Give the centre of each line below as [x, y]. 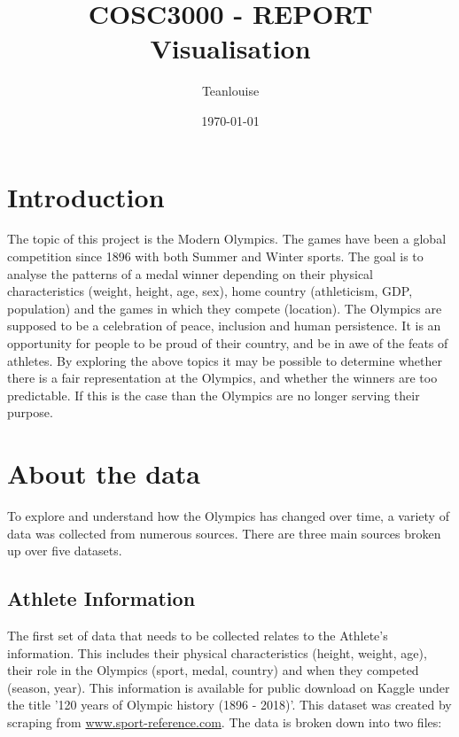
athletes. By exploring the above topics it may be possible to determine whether [225, 360]
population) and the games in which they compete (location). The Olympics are [225, 308]
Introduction [86, 196]
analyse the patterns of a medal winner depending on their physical [190, 273]
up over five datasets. [65, 551]
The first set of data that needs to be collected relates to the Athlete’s [198, 636]
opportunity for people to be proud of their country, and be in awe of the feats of [228, 343]
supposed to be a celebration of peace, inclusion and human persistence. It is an [224, 326]
